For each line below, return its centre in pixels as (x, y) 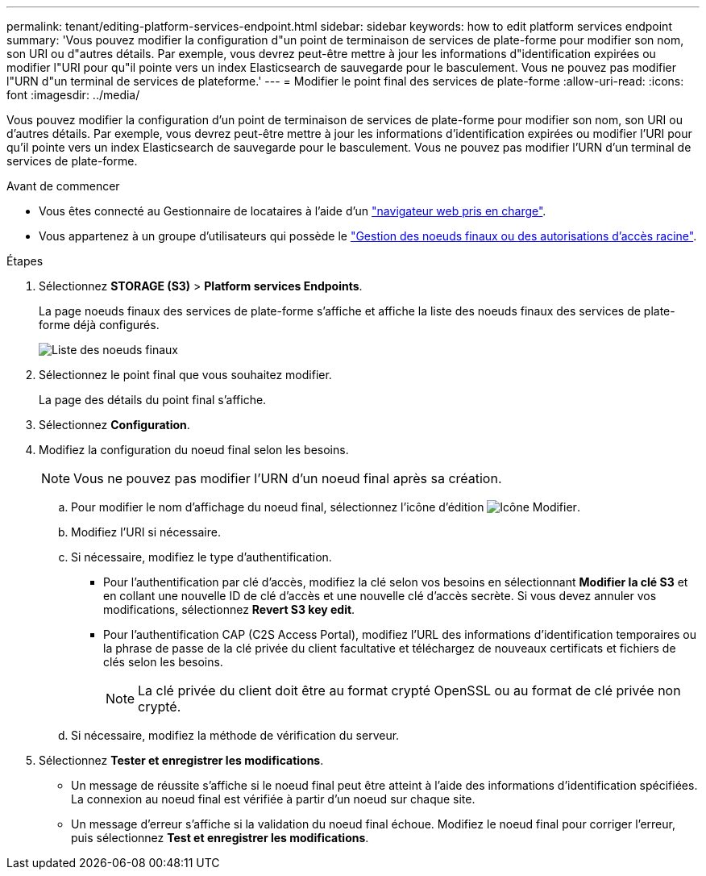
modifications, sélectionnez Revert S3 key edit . (229, 609)
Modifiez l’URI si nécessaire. (146, 532)
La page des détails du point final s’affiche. (153, 400)
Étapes (25, 261)
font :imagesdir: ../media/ (73, 95)
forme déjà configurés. (99, 325)
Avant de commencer (63, 186)
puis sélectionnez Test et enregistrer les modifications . (220, 838)
